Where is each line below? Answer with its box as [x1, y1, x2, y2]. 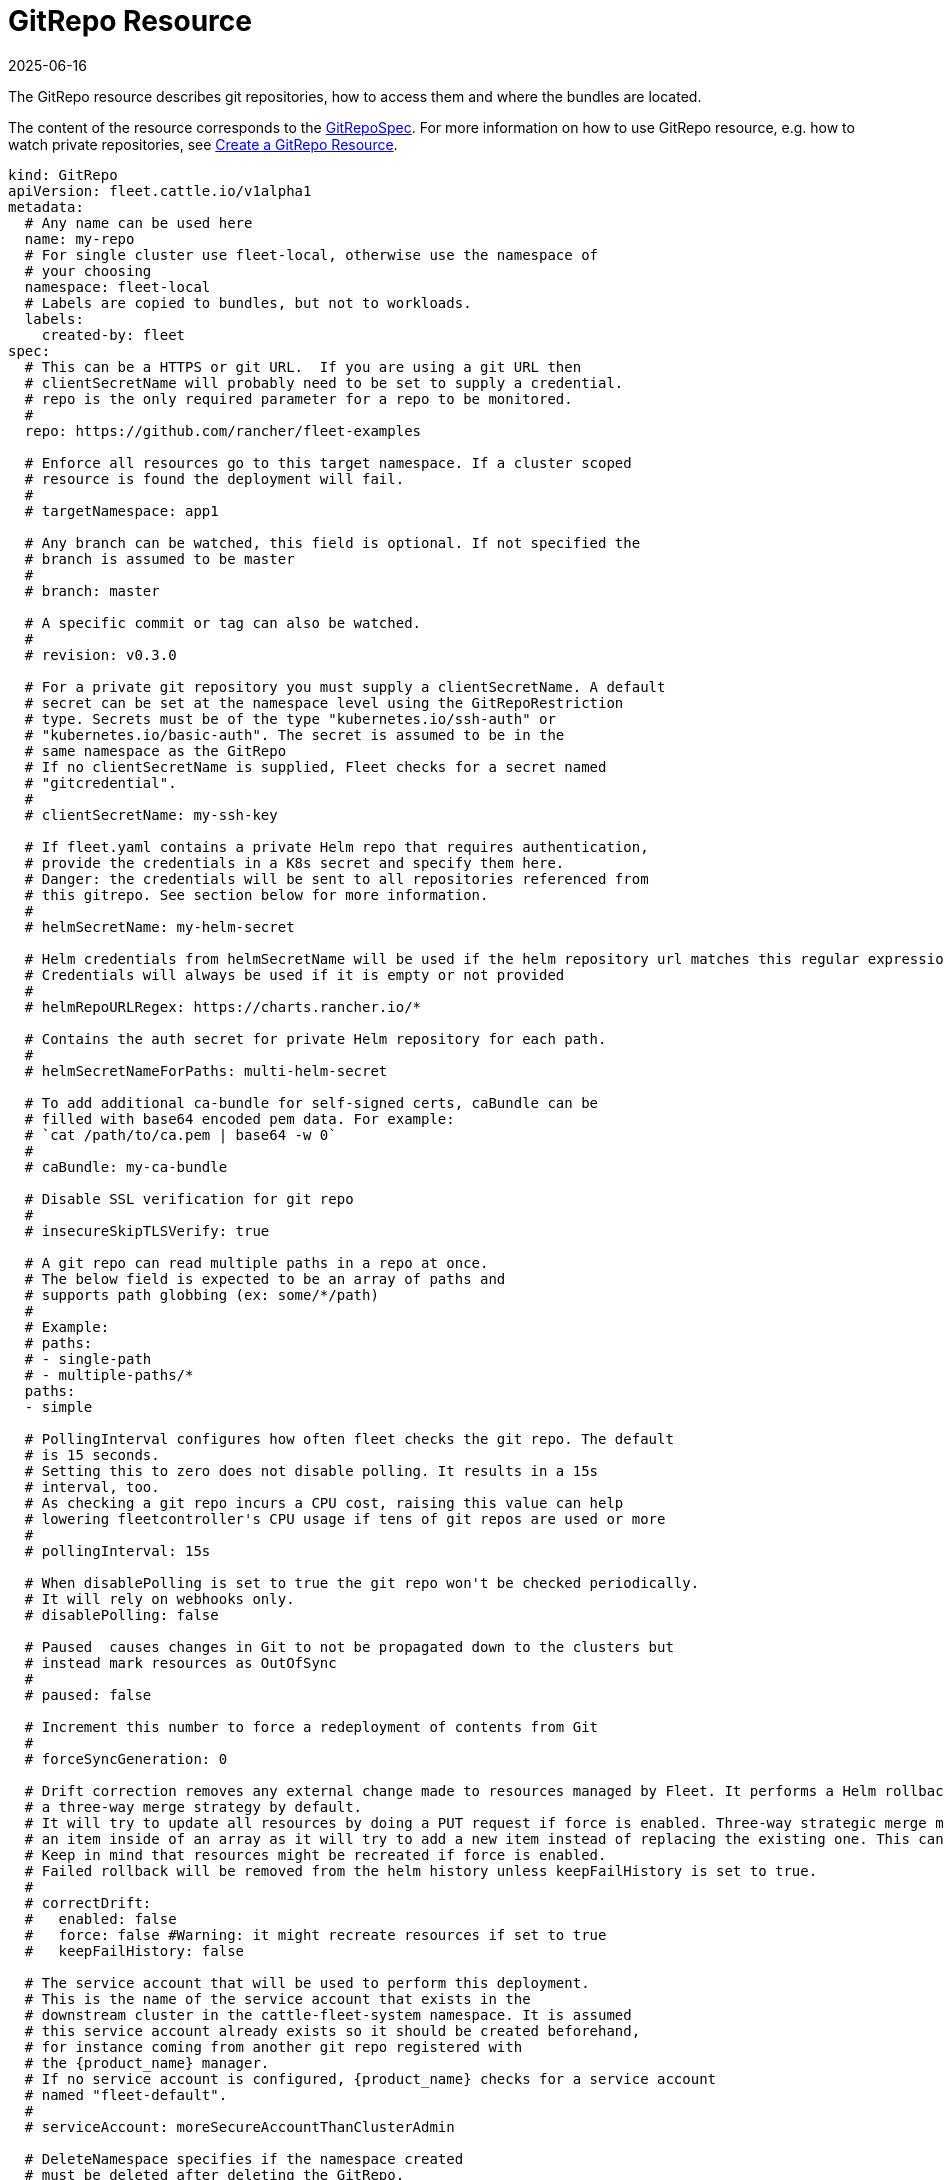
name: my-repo [24, 230, 135, 247]
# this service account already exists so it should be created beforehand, [24, 2022, 641, 2039]
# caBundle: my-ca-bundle [24, 1158, 228, 1175]
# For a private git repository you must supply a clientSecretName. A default [24, 678, 666, 695]
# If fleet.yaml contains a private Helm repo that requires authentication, [24, 838, 649, 855]
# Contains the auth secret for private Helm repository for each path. [24, 1030, 607, 1047]
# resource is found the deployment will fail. [24, 470, 405, 487]
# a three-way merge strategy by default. [24, 1798, 363, 1815]
